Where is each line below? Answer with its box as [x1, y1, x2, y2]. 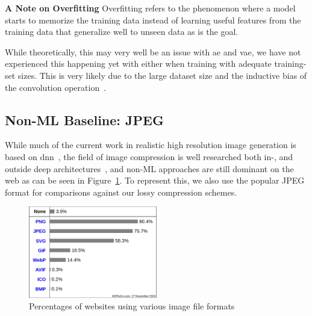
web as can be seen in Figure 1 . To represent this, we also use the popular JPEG [5, 174, 305, 187]
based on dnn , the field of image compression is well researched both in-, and [5, 150, 293, 163]
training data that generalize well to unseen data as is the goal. [5, 25, 239, 38]
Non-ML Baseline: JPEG [5, 110, 164, 129]
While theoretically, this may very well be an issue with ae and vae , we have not [5, 45, 301, 58]
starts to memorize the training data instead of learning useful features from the [5, 13, 301, 26]
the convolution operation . [5, 81, 107, 93]
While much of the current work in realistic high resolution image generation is [5, 138, 296, 151]
